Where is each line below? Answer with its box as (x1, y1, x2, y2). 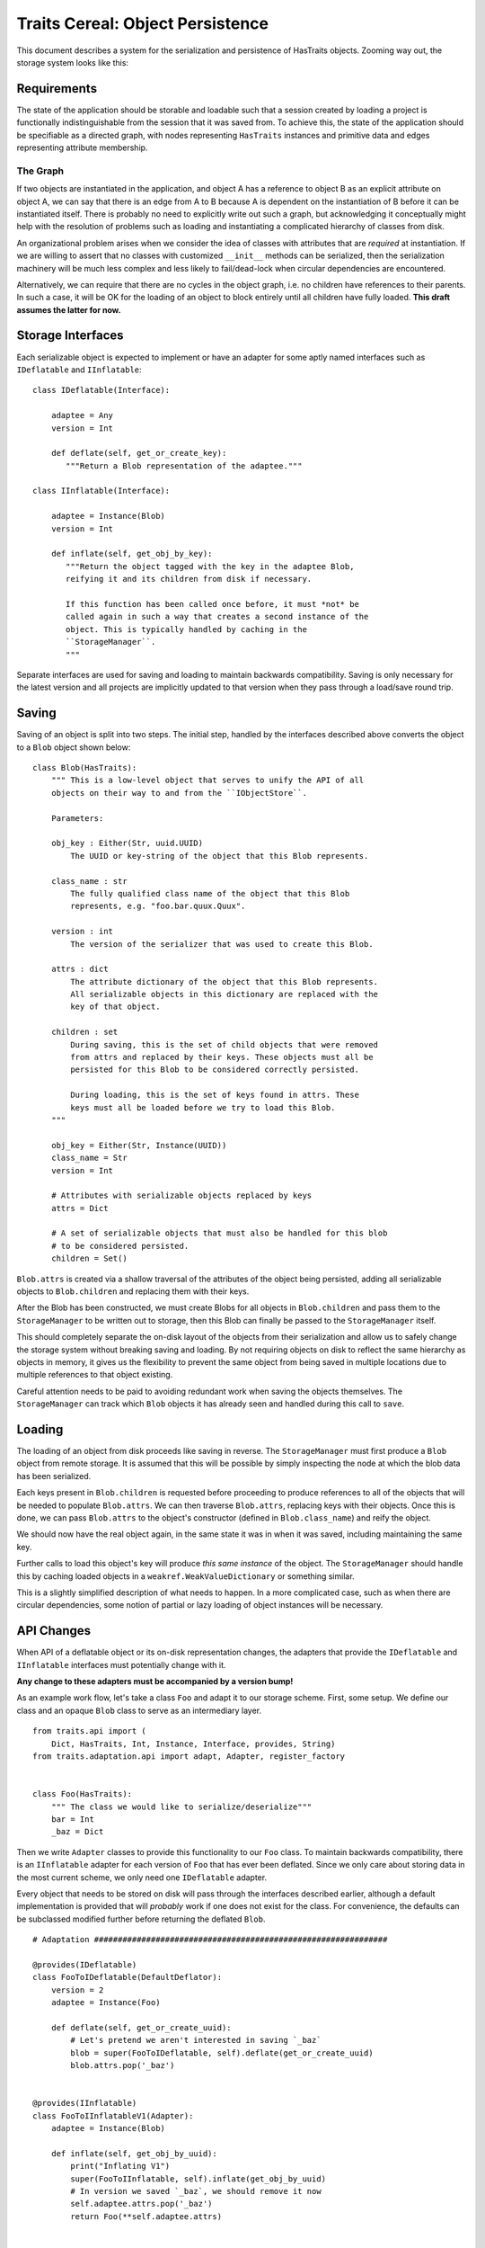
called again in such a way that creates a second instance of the (66, 611, 369, 622)
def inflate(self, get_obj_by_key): (50, 549, 213, 559)
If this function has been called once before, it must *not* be (66, 599, 359, 609)
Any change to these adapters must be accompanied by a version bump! (16, 1676, 294, 1687)
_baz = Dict (50, 1826, 104, 1837)
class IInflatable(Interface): (32, 486, 171, 496)
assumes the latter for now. (16, 304, 121, 315)
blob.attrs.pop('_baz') (70, 2060, 175, 2070)
